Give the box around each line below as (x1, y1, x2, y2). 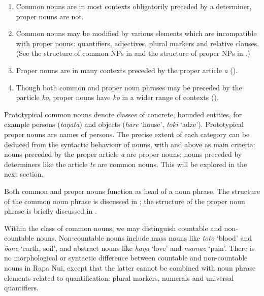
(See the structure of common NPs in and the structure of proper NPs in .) (16, 48, 250, 58)
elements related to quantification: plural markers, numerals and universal (4, 272, 234, 283)
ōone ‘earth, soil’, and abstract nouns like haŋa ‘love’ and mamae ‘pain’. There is (4, 242, 255, 253)
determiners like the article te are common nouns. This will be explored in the (4, 158, 247, 169)
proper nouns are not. (16, 11, 84, 21)
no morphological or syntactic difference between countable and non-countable (4, 252, 248, 263)
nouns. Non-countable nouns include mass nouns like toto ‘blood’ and (36, 233, 252, 243)
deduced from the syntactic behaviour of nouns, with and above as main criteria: (4, 139, 255, 149)
